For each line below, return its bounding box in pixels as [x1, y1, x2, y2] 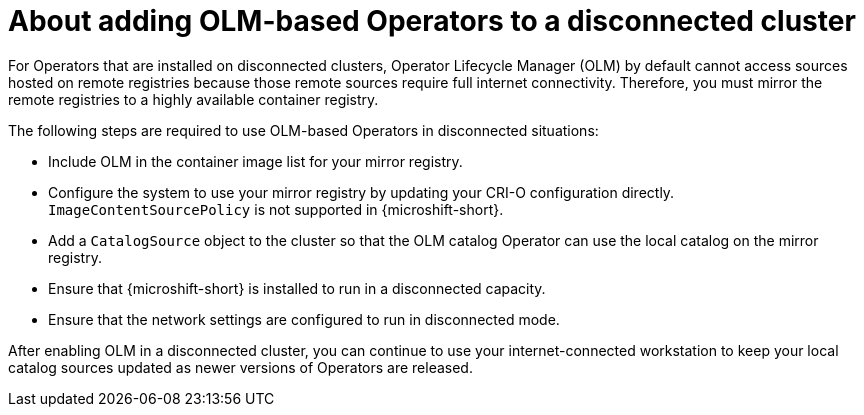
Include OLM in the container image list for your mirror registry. [48, 152, 463, 170]
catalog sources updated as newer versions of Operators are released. [8, 358, 473, 376]
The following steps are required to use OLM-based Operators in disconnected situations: [8, 121, 599, 139]
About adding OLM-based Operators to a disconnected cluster [8, 4, 856, 38]
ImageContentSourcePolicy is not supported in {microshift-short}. [48, 200, 504, 218]
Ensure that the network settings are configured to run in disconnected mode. [48, 310, 560, 328]
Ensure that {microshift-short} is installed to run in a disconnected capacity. [48, 279, 546, 297]
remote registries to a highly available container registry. [8, 90, 379, 108]
